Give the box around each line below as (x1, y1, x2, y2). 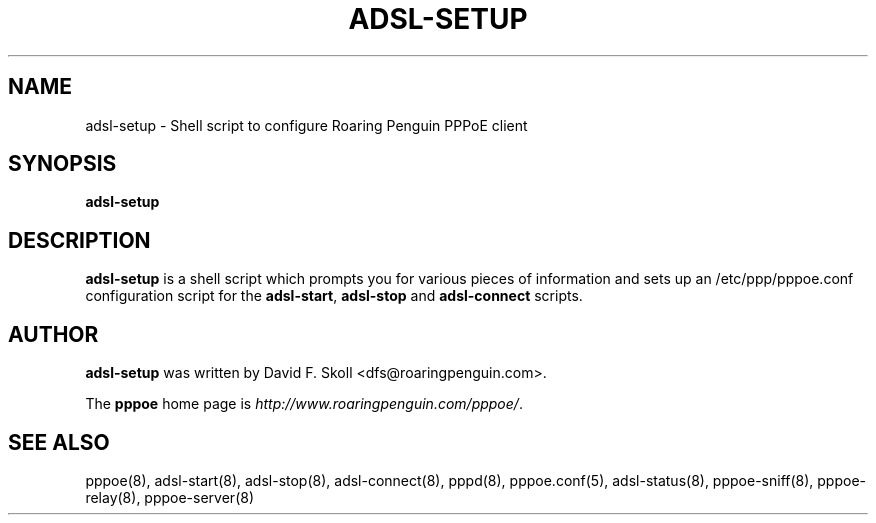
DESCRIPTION (8, 227, 151, 253)
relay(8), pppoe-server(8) (85, 488, 255, 506)
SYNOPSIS (8, 151, 117, 177)
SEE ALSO (8, 429, 110, 455)
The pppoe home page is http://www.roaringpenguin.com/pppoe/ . (85, 395, 523, 413)
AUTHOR (8, 321, 99, 347)
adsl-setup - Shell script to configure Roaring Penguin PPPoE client (85, 116, 528, 134)
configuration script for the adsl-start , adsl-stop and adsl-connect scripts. (85, 287, 583, 305)
